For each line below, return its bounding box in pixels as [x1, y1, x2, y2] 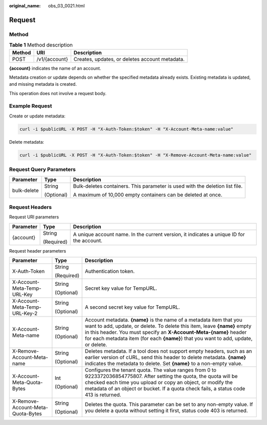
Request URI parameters [9, 214, 59, 220]
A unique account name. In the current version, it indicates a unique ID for [73, 231, 245, 238]
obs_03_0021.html [48, 3, 85, 8]
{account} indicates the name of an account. [9, 65, 101, 71]
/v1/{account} [36, 55, 69, 62]
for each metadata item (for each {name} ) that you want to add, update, [85, 335, 253, 342]
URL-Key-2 [12, 310, 38, 317]
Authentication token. [85, 268, 135, 275]
